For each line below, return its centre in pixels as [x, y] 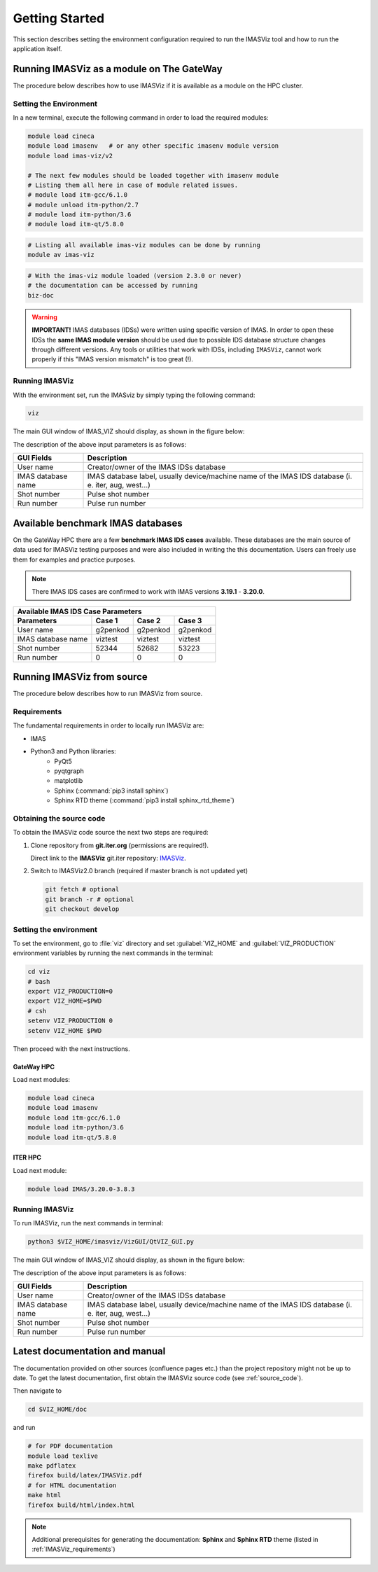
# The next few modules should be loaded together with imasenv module [153, 175]
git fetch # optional [82, 890]
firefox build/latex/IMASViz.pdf [85, 1475]
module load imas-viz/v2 [70, 155]
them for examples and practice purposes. [74, 559]
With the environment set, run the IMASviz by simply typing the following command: [134, 395]
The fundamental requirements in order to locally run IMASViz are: [108, 725]
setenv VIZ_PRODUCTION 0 [70, 1021]
